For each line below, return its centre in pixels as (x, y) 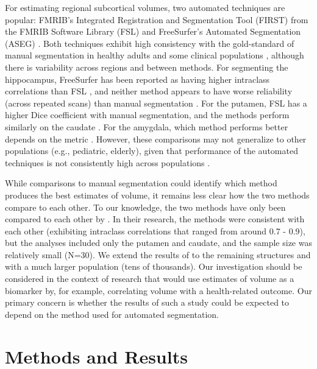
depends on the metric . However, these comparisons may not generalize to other (156, 139)
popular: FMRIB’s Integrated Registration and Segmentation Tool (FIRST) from (157, 19)
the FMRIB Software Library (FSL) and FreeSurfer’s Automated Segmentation (153, 31)
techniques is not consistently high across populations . (108, 162)
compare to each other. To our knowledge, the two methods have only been (145, 207)
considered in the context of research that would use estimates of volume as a (150, 279)
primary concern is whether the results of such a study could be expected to (147, 302)
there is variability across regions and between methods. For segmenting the (147, 67)
